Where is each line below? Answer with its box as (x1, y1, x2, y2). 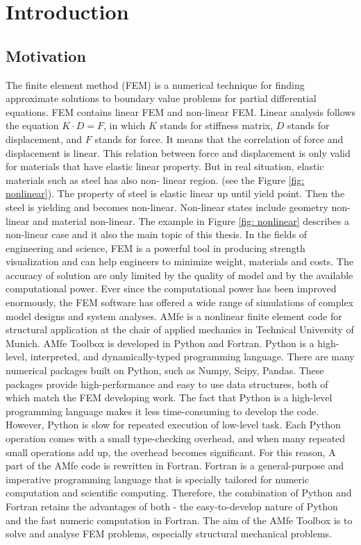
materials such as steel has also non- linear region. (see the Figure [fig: (6, 172, 305, 187)
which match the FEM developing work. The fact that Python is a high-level (6, 390, 333, 405)
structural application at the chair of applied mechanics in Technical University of (6, 322, 354, 337)
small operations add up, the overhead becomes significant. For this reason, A (6, 444, 336, 459)
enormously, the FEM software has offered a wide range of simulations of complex (6, 295, 354, 310)
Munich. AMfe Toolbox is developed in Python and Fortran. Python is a (6, 335, 314, 350)
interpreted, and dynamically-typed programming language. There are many (30, 349, 355, 364)
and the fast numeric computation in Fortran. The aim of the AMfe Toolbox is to (6, 512, 353, 527)
